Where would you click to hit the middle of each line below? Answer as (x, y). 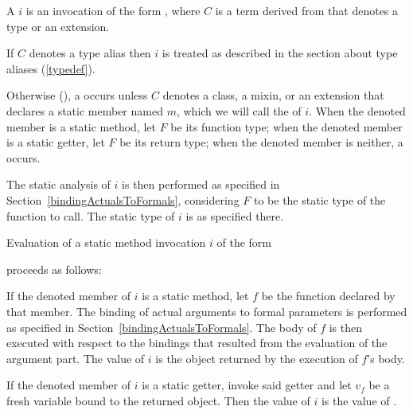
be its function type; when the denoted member (286, 126)
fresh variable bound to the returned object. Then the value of (158, 400)
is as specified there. (235, 215)
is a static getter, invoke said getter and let (247, 385)
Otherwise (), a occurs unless (77, 95)
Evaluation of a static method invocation (106, 242)
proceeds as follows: (54, 269)
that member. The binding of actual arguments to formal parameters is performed (207, 311)
